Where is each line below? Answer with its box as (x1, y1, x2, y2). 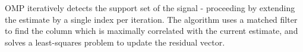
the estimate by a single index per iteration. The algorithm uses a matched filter (5, 13, 298, 25)
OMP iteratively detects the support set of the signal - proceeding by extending (5, 2, 295, 13)
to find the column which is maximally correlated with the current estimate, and (5, 25, 298, 37)
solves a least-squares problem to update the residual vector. (5, 36, 225, 48)
